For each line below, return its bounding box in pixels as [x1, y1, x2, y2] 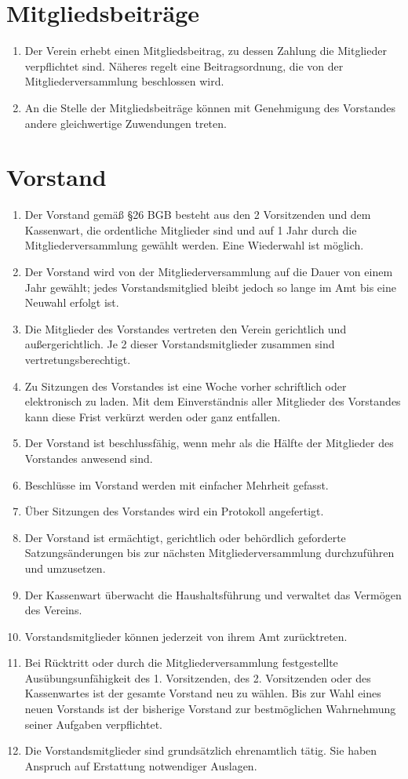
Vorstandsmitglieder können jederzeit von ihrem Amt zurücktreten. [24, 628, 348, 644]
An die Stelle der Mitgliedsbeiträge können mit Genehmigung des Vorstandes [24, 99, 396, 115]
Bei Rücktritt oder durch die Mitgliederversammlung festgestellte [24, 654, 338, 671]
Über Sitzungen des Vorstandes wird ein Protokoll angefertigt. [24, 503, 324, 519]
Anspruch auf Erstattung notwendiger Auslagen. [24, 757, 257, 774]
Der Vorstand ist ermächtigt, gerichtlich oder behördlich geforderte [24, 529, 346, 545]
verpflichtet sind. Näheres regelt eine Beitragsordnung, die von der [24, 57, 344, 74]
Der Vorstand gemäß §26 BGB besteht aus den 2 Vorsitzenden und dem [24, 206, 371, 223]
